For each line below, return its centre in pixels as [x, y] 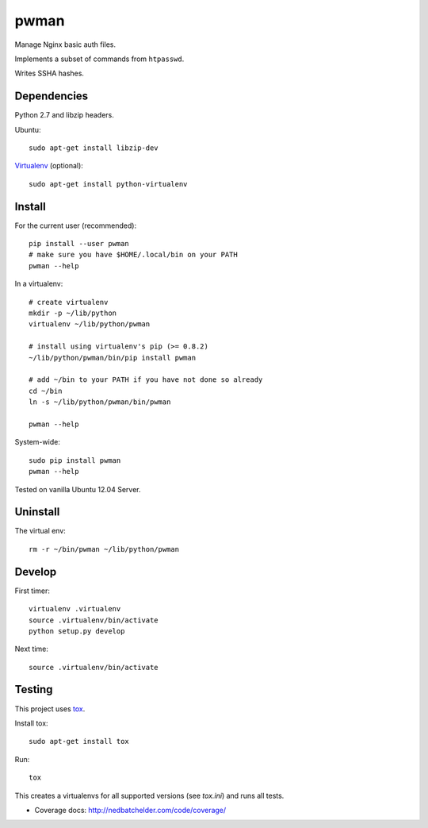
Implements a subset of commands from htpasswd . [99, 59]
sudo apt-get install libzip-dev [94, 148]
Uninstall [37, 512]
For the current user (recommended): [76, 225]
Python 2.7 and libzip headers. [64, 115]
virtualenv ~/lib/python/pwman [90, 324]
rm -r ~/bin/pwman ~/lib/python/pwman [104, 549]
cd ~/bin [46, 391]
